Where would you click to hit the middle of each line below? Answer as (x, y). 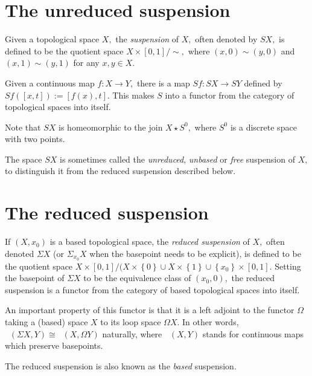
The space (24, 159)
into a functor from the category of (230, 95)
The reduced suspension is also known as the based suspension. (121, 365)
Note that (23, 127)
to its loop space (131, 322)
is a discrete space (263, 127)
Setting (288, 266)
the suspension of (147, 39)
